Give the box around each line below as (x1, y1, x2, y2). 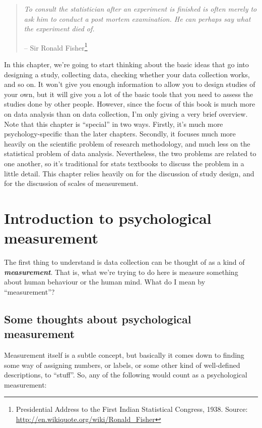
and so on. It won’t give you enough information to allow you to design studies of (4, 79, 255, 89)
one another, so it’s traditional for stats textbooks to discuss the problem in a (4, 158, 244, 168)
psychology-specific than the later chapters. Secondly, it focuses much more (4, 128, 236, 139)
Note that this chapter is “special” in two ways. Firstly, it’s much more (4, 118, 223, 129)
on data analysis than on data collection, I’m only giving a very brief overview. (4, 109, 248, 119)
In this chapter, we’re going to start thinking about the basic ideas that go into (4, 59, 249, 70)
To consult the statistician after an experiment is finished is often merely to (24, 4, 257, 14)
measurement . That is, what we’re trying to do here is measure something (4, 266, 238, 277)
